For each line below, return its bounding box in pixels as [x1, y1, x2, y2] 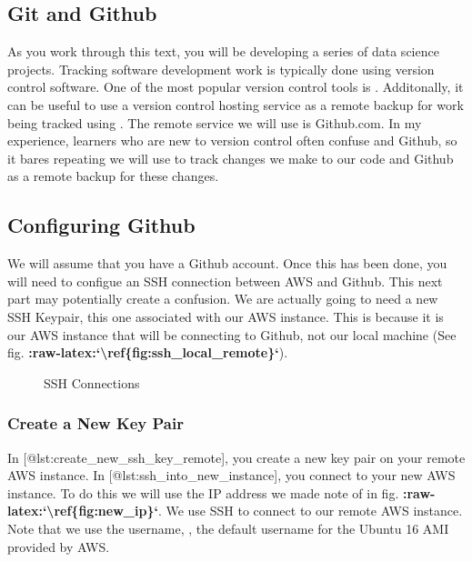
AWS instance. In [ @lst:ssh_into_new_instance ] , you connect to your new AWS [7, 466, 456, 485]
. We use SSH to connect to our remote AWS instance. [157, 501, 463, 520]
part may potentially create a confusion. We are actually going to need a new [7, 289, 438, 308]
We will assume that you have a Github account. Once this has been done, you [7, 254, 447, 273]
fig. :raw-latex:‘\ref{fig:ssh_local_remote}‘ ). [7, 343, 288, 362]
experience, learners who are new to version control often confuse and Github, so [7, 131, 457, 150]
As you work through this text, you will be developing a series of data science [7, 42, 439, 61]
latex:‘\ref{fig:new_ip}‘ [7, 501, 158, 520]
